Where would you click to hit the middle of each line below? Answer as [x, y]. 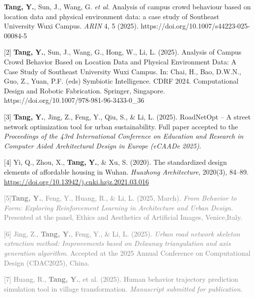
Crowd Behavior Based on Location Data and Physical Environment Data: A [120, 61]
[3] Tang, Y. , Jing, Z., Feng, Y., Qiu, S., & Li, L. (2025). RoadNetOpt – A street [127, 116]
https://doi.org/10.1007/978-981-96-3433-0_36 [74, 100]
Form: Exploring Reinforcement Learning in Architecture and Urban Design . [119, 207]
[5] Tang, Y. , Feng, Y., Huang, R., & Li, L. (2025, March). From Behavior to [120, 198]
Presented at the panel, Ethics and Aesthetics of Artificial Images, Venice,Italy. [123, 217]
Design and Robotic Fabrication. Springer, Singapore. [85, 90]
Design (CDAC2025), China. [47, 262]
